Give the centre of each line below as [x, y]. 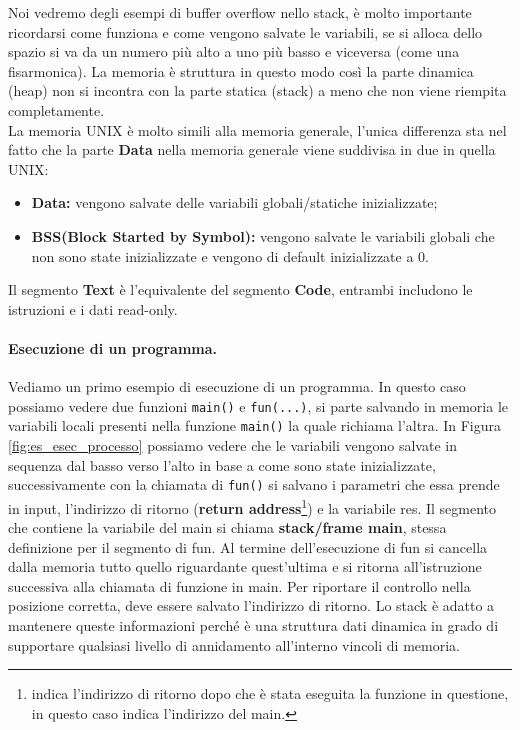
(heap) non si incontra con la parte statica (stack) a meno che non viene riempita [257, 90]
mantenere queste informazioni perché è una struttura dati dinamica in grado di [253, 625]
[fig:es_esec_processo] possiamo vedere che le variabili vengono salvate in [232, 445]
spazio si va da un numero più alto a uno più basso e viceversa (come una [234, 51]
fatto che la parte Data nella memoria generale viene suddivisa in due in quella [252, 149]
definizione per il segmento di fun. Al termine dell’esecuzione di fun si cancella [248, 546]
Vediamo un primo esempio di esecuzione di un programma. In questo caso [237, 386]
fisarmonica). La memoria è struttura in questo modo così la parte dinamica [241, 70]
